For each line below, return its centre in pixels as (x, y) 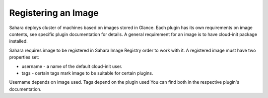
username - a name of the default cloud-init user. (72, 66)
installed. (19, 41)
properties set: (24, 57)
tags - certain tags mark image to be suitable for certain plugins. (87, 73)
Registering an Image (54, 13)
